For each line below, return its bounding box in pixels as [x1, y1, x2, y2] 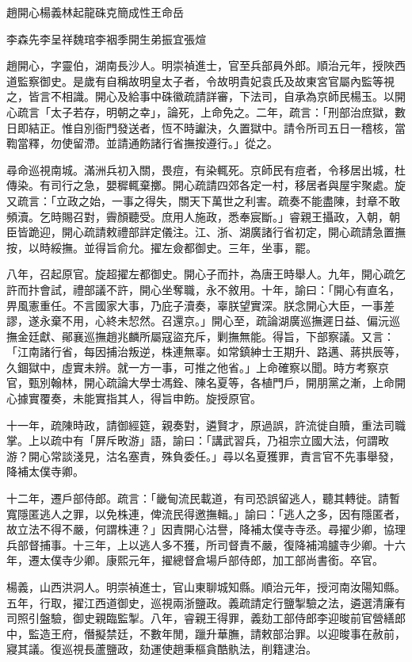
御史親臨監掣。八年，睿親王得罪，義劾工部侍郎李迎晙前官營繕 [72, 610, 395, 626]
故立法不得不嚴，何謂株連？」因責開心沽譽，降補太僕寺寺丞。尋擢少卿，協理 [6, 521, 406, 538]
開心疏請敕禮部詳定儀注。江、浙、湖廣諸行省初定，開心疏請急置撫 [61, 224, 406, 240]
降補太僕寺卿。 [6, 463, 84, 480]
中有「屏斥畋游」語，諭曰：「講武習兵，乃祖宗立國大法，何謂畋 [61, 432, 389, 449]
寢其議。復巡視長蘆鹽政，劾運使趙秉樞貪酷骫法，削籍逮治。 [6, 641, 317, 657]
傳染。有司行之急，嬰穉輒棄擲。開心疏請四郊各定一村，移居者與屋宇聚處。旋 [6, 177, 406, 193]
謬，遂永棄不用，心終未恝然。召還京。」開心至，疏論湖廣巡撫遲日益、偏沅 [6, 312, 389, 329]
